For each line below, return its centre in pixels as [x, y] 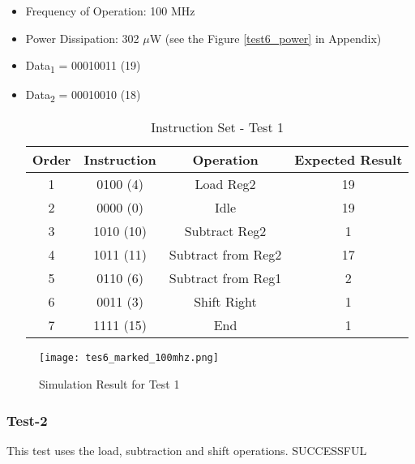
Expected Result [349, 160]
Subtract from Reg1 [225, 278]
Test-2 [27, 420]
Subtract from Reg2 [225, 255]
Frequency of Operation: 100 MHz [110, 11]
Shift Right [225, 302]
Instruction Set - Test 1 [217, 127]
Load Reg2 [225, 184]
